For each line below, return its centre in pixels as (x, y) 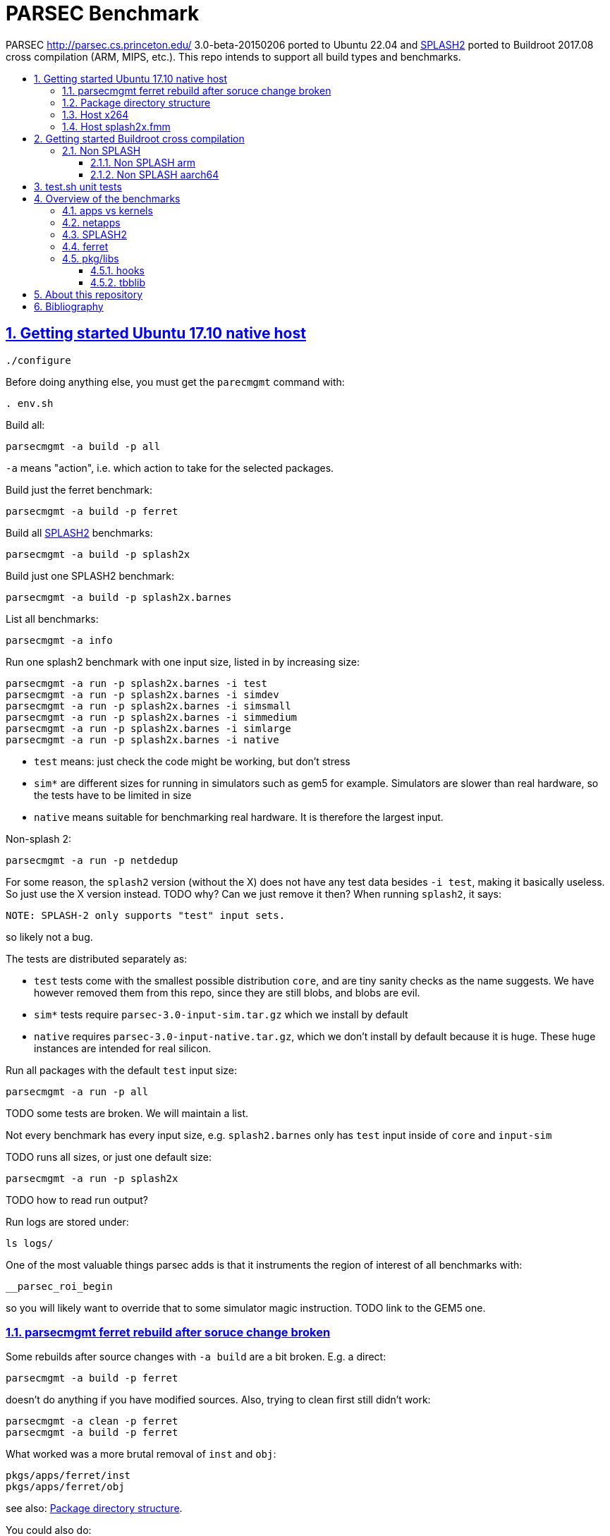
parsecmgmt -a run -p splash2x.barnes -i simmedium (152, 717)
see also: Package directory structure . (94, 1508)
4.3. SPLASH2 (94, 234)
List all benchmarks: (52, 618)
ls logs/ (30, 1243)
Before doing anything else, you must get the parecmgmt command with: (175, 382)
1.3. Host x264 (96, 114)
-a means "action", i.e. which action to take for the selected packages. (170, 468)
